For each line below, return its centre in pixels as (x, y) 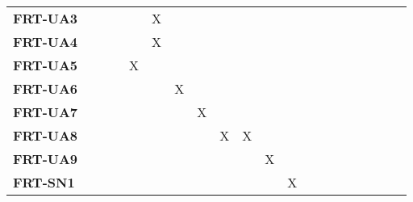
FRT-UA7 (46, 112)
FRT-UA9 (46, 159)
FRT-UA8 (46, 135)
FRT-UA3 (46, 18)
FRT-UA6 (46, 88)
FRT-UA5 (46, 65)
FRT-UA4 (46, 42)
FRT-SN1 (44, 182)
